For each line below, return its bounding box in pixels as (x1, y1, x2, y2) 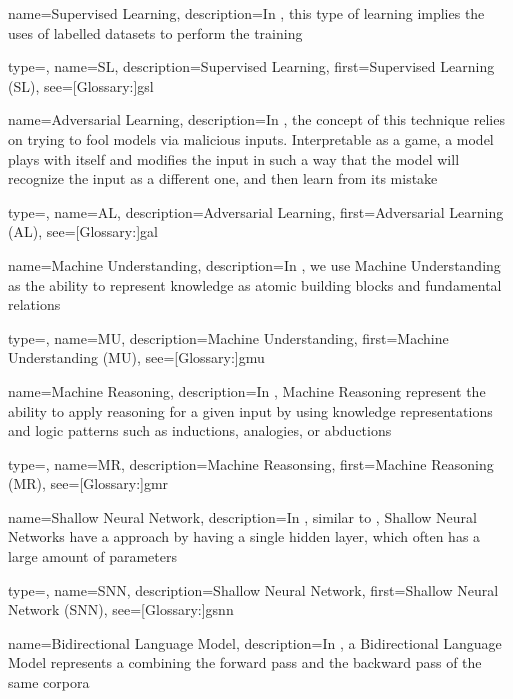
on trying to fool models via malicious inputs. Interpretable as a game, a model (8, 128, 494, 149)
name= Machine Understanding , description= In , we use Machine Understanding (8, 254, 501, 275)
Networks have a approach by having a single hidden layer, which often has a (8, 526, 481, 547)
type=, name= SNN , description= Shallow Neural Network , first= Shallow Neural (8, 579, 499, 600)
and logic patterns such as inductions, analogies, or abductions (8, 420, 392, 441)
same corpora (8, 672, 90, 693)
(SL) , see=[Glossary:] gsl (8, 75, 154, 96)
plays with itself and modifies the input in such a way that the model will (8, 148, 460, 169)
